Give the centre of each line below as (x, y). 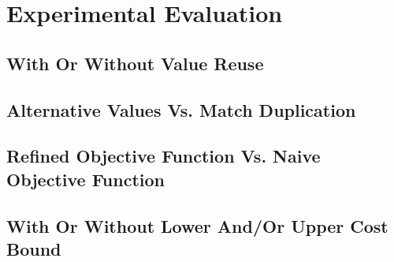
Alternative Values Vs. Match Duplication (181, 109)
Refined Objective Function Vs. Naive (164, 156)
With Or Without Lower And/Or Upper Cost (197, 225)
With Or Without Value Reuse (135, 63)
